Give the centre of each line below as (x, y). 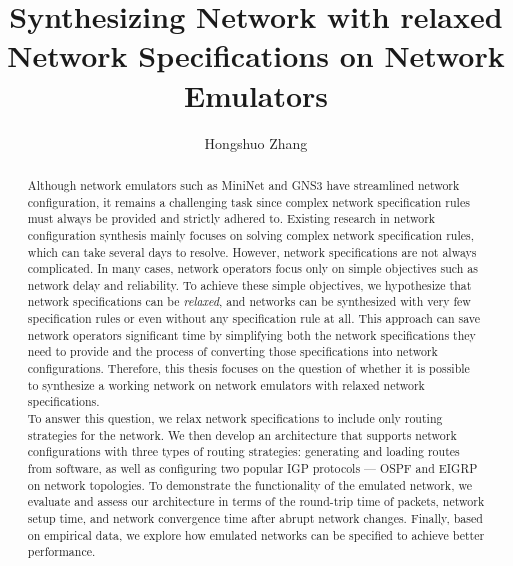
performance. (61, 551)
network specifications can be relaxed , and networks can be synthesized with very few (249, 301)
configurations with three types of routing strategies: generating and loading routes (243, 451)
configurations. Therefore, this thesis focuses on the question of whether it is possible (248, 368)
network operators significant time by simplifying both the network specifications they (251, 334)
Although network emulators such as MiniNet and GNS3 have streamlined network (243, 184)
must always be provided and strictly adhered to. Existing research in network (231, 218)
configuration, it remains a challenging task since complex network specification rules (248, 201)
